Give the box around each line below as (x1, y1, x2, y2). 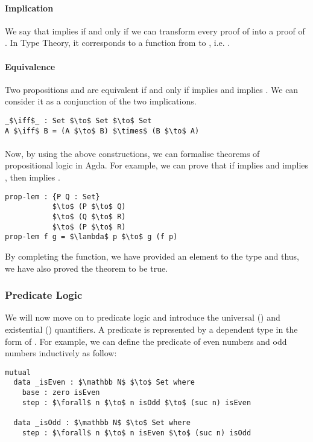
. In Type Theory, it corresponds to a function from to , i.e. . (5, 36, 230, 49)
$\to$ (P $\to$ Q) (52, 202, 126, 211)
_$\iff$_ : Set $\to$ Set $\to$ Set (5, 116, 152, 125)
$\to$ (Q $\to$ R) (52, 212, 126, 221)
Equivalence (5, 60, 55, 72)
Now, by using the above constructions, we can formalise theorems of (5, 147, 260, 159)
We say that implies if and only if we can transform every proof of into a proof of (5, 24, 305, 37)
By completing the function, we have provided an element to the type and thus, (5, 249, 299, 262)
